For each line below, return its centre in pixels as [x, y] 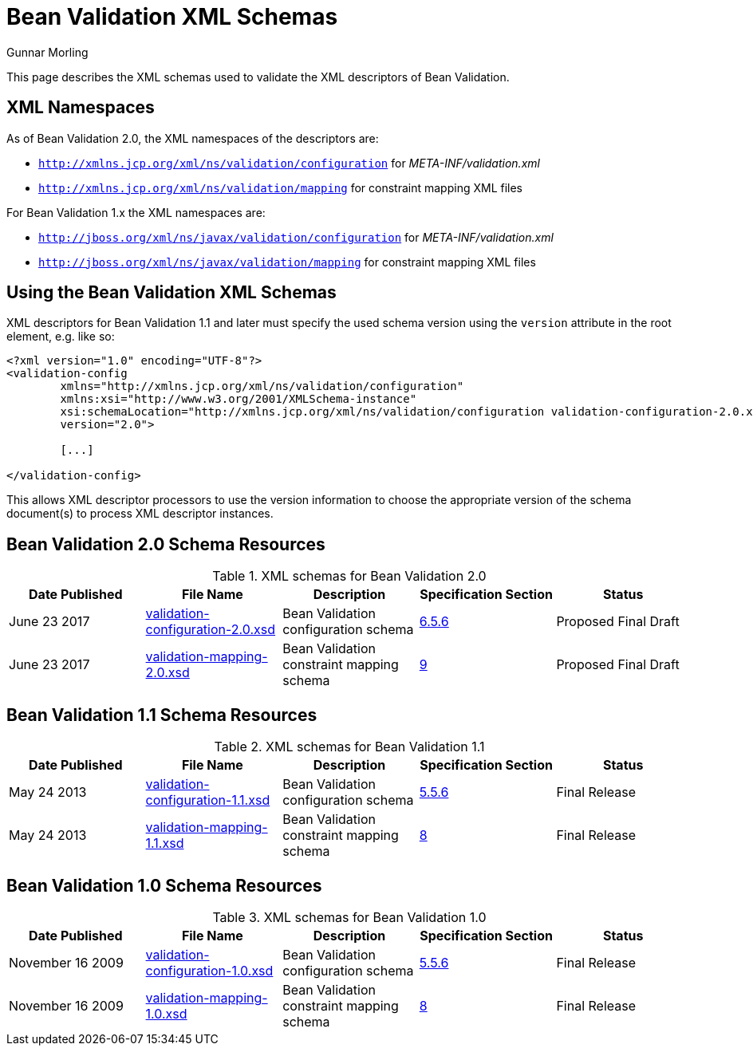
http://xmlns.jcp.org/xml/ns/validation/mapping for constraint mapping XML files [281, 187]
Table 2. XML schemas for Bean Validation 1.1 [349, 747]
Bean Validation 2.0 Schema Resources [166, 544]
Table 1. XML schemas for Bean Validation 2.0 [349, 576]
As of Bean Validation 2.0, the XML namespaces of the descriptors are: [193, 138]
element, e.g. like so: [61, 337]
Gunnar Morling [47, 52]
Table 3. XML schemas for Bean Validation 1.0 [349, 917]
